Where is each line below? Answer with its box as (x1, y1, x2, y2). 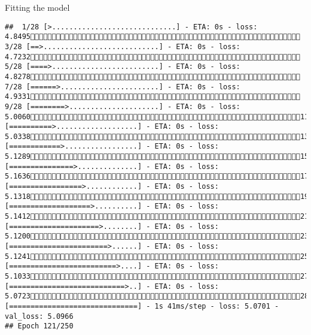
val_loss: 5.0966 (5, 312, 74, 321)
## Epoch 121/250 (5, 322, 74, 331)
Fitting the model (5, 1, 70, 13)
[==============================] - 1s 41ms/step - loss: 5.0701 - (5, 301, 279, 310)
